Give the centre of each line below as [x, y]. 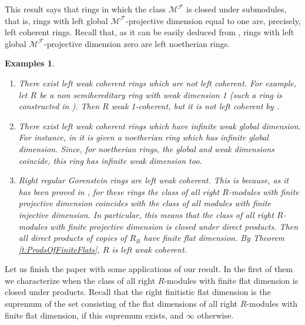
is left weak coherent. [149, 249]
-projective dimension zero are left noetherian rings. [137, 43]
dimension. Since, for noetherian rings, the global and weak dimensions [146, 148]
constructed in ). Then [59, 106]
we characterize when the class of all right [80, 280]
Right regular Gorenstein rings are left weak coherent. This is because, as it [154, 180]
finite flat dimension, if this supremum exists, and [94, 315]
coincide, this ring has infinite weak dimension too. [110, 160]
